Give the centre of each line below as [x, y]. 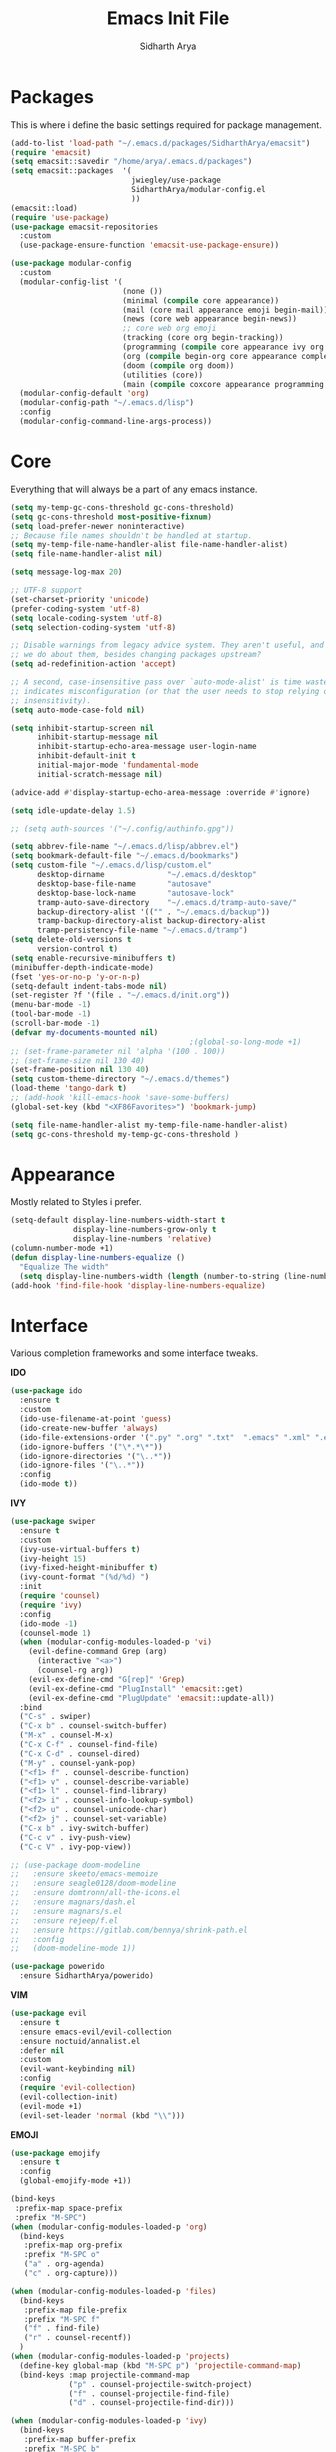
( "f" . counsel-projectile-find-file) [149, 2393]
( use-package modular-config [71, 263]
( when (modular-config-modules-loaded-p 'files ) [113, 2291]
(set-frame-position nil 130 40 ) [80, 1070]
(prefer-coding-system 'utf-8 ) [75, 608]
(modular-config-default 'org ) [84, 393]
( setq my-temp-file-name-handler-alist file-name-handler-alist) [149, 545]
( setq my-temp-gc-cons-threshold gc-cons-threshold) [122, 507]
